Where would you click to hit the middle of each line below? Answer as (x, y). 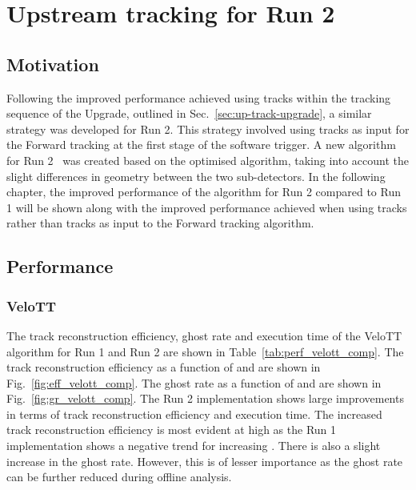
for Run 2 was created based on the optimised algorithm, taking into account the (208, 160)
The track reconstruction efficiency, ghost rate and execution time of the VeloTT (204, 335)
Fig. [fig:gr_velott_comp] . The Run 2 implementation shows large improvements (205, 398)
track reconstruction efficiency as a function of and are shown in (164, 367)
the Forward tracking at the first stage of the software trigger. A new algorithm (201, 145)
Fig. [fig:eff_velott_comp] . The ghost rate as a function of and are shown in (194, 382)
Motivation (53, 64)
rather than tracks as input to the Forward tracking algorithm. (160, 223)
